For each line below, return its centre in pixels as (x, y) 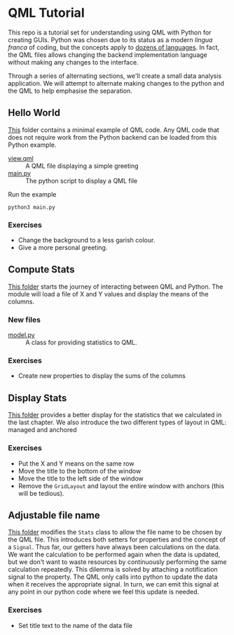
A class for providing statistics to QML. (81, 343)
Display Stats (37, 398)
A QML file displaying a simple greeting (82, 166)
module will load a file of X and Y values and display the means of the (108, 294)
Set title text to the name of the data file (75, 625)
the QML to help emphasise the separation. (70, 91)
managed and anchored (42, 430)
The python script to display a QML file (82, 181)
